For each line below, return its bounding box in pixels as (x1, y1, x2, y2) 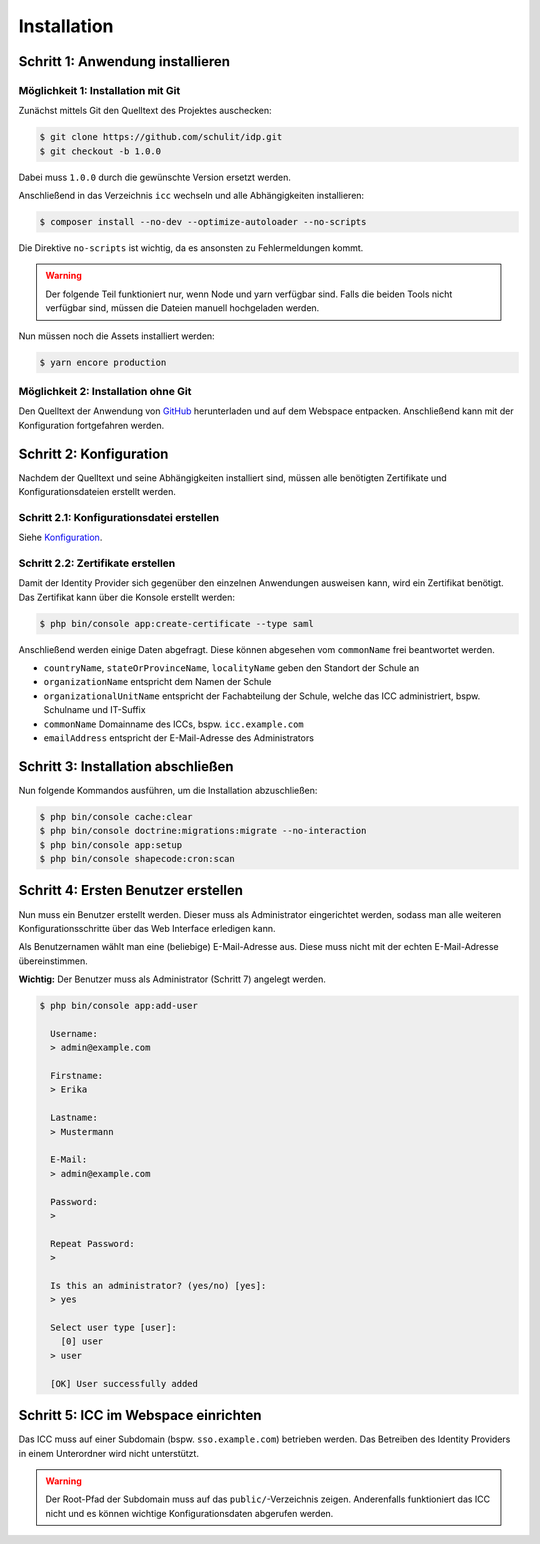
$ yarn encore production (39, 356, 167, 368)
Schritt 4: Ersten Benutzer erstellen (18, 882, 244, 899)
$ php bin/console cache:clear (39, 811, 194, 822)
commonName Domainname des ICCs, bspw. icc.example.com (43, 718, 304, 730)
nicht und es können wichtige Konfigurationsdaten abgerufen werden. (45, 1507, 334, 1519)
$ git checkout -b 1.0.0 (39, 145, 162, 157)
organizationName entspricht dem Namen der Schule (43, 676, 272, 688)
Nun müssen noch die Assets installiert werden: (18, 330, 215, 342)
